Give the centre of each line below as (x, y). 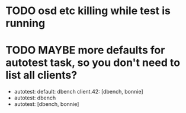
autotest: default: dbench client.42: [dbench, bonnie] (78, 92)
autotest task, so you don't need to (93, 63)
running (25, 23)
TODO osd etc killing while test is (88, 11)
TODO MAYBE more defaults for (85, 50)
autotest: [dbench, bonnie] (46, 104)
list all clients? (41, 75)
